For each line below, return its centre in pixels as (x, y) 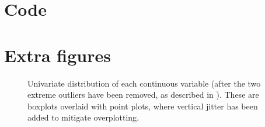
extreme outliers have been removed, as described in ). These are (143, 95)
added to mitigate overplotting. (83, 117)
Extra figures (57, 55)
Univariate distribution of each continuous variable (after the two (144, 83)
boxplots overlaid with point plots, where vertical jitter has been (143, 106)
